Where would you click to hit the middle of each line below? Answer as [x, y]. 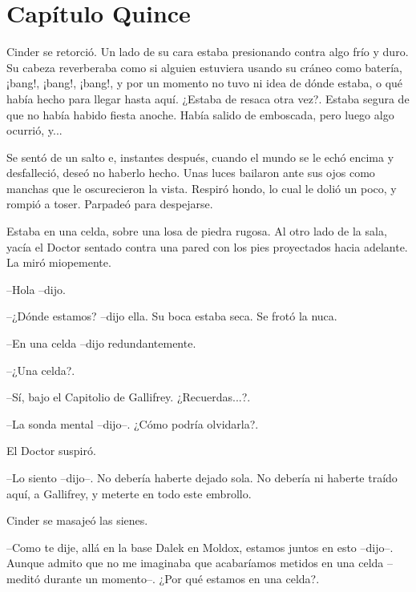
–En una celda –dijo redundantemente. [101, 343]
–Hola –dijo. [36, 289]
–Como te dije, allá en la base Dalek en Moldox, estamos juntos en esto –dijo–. [200, 547]
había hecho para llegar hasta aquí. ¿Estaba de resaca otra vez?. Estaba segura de [208, 98]
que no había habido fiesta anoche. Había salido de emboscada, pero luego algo [200, 114]
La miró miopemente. [59, 262]
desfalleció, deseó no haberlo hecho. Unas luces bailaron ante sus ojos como [191, 173]
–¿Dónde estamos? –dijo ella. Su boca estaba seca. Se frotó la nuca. [172, 316]
